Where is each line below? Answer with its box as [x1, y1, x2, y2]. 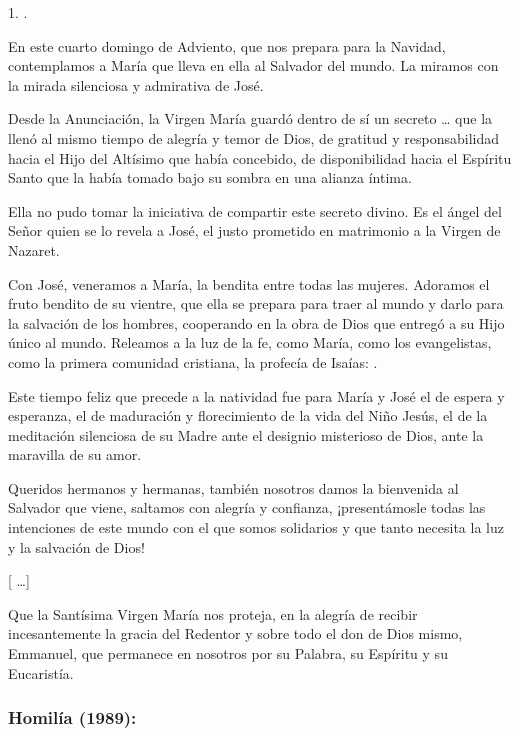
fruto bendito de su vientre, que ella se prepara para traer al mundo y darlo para [8, 293, 504, 314]
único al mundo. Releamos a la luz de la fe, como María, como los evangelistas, [8, 332, 492, 353]
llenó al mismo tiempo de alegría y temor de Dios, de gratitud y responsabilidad [8, 127, 500, 148]
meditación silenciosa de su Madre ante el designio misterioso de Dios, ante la [8, 424, 484, 445]
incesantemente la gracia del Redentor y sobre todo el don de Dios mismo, [8, 623, 463, 644]
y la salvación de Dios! [8, 536, 145, 557]
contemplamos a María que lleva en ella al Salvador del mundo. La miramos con [8, 55, 499, 76]
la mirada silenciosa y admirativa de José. [8, 74, 264, 95]
